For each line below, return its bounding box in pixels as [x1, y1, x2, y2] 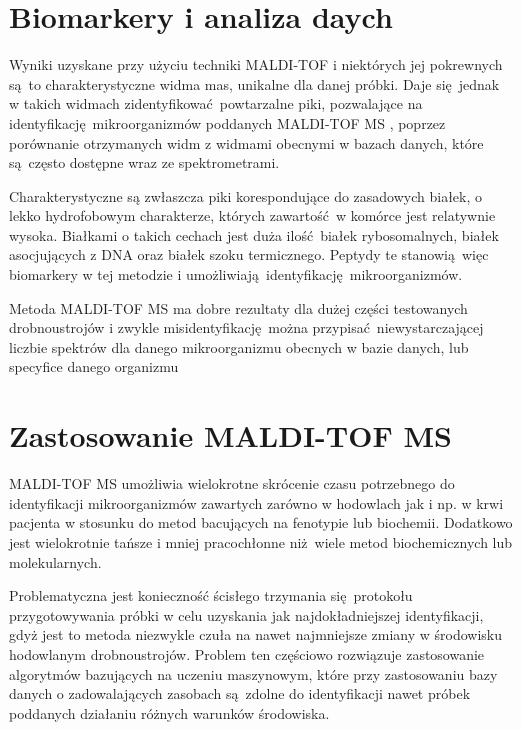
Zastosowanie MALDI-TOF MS [9, 415, 452, 456]
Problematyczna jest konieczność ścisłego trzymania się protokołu [9, 585, 413, 606]
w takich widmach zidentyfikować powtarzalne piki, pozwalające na [9, 93, 423, 114]
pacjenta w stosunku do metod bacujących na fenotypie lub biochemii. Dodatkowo [9, 512, 513, 533]
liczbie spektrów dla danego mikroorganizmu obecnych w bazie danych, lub [9, 336, 469, 357]
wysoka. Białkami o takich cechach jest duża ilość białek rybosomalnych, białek [9, 224, 499, 245]
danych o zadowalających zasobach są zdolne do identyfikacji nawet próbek [9, 683, 471, 704]
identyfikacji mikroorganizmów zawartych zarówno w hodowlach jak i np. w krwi [9, 492, 504, 513]
